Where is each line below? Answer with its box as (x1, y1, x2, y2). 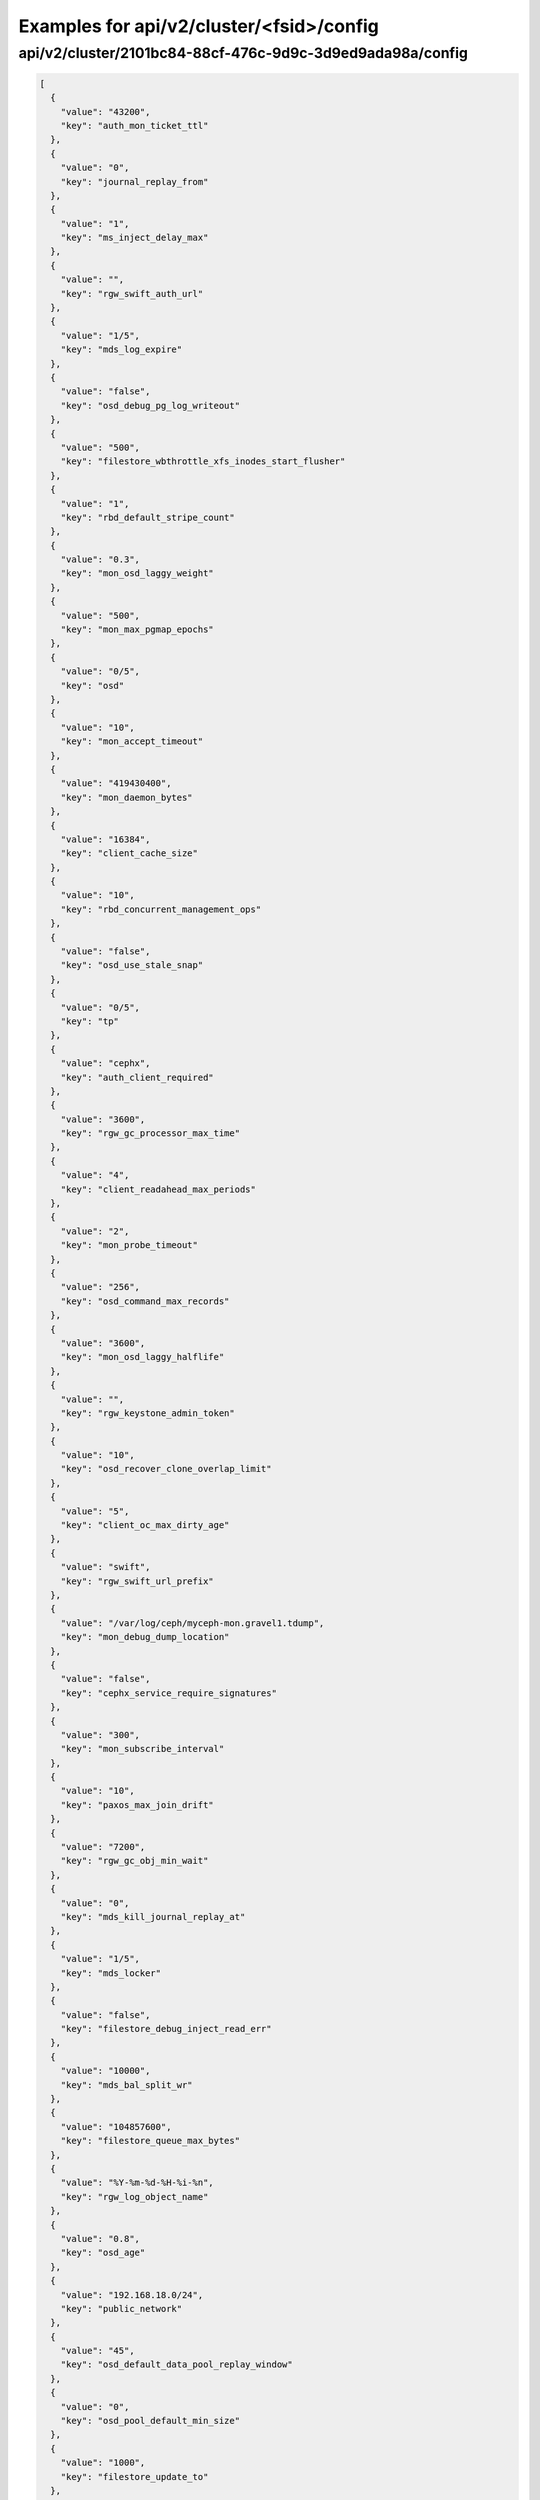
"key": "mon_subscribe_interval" (60, 1743, 225, 1755)
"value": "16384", (60, 833, 151, 845)
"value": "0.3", (60, 554, 140, 565)
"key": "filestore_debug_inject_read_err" (60, 2023, 272, 2035)
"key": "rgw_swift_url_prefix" (60, 1575, 214, 1587)
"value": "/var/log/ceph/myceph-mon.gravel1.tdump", (60, 1617, 325, 1629)
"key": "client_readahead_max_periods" (60, 1183, 257, 1195)
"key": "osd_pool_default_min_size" (60, 2415, 240, 2427)
